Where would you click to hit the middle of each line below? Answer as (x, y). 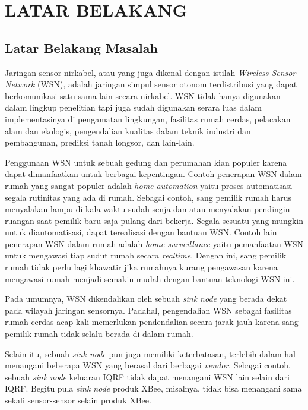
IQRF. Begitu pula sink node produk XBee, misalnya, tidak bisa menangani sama (153, 388)
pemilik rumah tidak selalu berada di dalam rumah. (99, 334)
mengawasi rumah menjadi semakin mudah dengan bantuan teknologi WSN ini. (150, 278)
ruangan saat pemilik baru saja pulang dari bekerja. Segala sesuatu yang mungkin (154, 220)
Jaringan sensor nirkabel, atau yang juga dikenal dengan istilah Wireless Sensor (150, 72)
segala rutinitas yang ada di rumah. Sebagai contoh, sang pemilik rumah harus (148, 197)
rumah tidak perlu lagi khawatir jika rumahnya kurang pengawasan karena (141, 267)
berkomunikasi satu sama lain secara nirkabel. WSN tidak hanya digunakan (143, 95)
